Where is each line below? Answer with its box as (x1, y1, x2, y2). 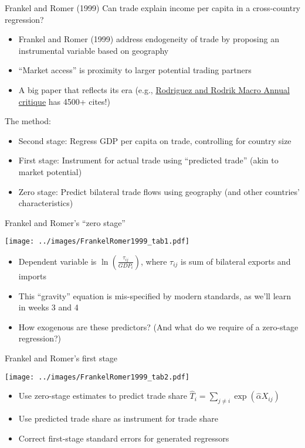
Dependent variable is (18, 255, 97, 267)
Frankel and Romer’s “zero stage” (5, 216, 126, 228)
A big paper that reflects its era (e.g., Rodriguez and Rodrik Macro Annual (18, 83, 290, 95)
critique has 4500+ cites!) (18, 95, 110, 107)
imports (18, 269, 46, 282)
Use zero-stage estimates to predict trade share (18, 389, 187, 402)
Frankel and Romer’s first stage (5, 351, 118, 364)
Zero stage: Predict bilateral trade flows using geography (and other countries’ (18, 185, 300, 197)
